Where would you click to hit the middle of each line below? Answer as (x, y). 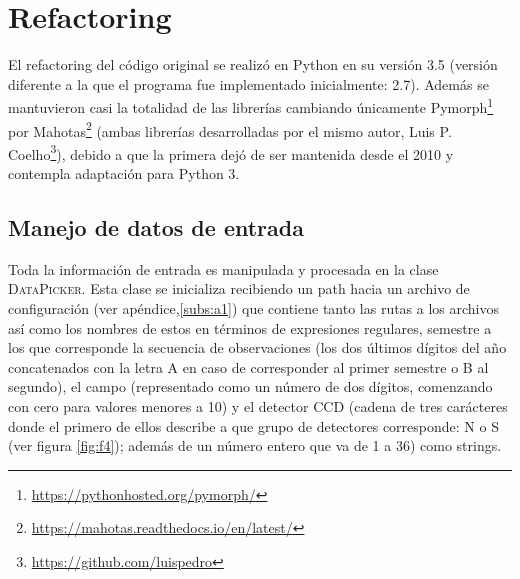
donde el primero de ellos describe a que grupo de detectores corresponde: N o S (253, 425)
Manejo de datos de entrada (156, 227)
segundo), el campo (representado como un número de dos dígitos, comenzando (250, 386)
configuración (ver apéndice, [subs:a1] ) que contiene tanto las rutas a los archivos (254, 308)
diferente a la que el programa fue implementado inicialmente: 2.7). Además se (248, 83)
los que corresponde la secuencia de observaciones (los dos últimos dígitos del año (257, 347)
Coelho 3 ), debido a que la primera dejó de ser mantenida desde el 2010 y (231, 152)
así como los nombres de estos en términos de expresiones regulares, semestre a (250, 327)
